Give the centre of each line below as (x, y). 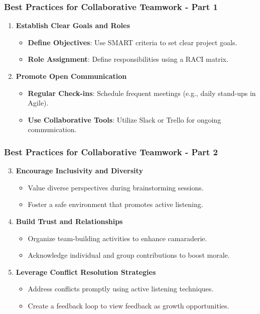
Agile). (38, 103)
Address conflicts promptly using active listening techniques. (121, 289)
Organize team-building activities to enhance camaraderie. (117, 238)
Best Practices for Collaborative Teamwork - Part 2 (111, 151)
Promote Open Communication (71, 76)
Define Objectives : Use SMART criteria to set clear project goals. (133, 42)
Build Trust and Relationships (69, 221)
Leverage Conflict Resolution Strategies (86, 272)
